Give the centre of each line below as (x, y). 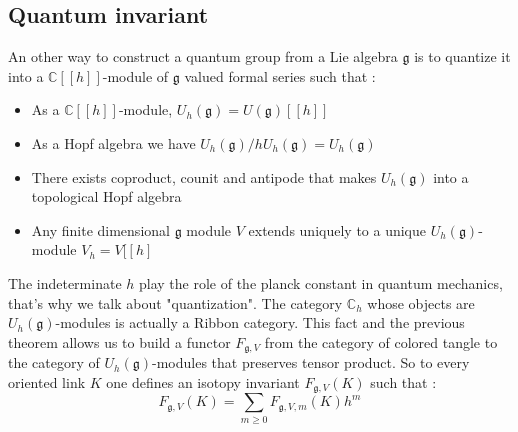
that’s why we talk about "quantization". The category (175, 302)
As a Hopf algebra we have (113, 142)
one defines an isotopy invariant (203, 381)
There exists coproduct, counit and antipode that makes (204, 176)
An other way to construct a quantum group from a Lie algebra (203, 56)
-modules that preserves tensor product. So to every (311, 362)
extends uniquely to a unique (337, 229)
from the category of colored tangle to (381, 341)
